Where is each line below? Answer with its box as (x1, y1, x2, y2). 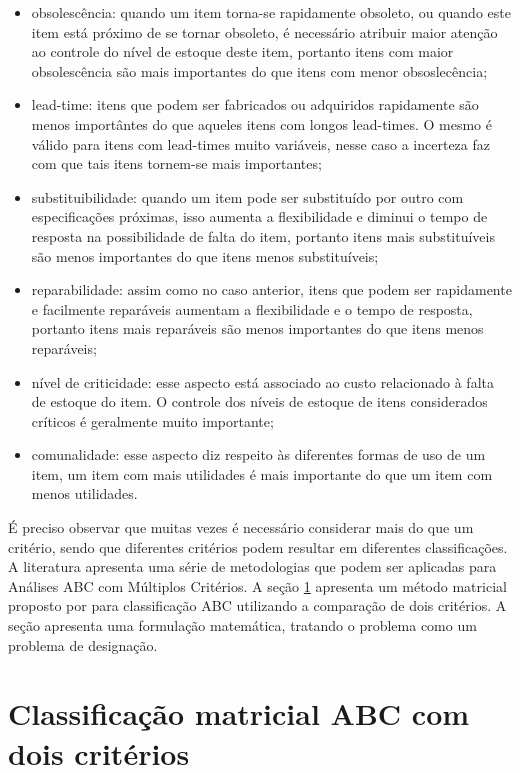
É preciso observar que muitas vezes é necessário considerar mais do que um (8, 517, 474, 538)
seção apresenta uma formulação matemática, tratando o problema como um (8, 615, 477, 636)
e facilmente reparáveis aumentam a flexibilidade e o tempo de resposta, (31, 298, 473, 319)
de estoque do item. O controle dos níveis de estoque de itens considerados (31, 391, 488, 412)
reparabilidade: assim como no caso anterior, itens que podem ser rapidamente (31, 279, 512, 300)
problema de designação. (8, 634, 158, 655)
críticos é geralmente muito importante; (31, 410, 274, 431)
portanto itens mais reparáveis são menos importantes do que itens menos (31, 318, 484, 339)
